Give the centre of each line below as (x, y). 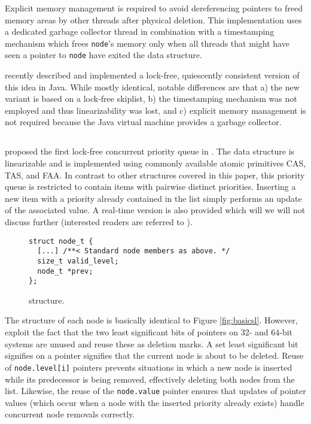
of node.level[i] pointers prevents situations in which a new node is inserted (149, 367)
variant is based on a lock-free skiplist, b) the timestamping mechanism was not (151, 99)
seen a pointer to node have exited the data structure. (103, 55)
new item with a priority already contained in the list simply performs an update (153, 198)
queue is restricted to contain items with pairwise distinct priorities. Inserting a (150, 187)
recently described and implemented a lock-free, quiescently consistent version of (152, 75)
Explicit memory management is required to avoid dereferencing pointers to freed (154, 8)
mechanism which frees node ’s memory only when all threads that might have (147, 43)
